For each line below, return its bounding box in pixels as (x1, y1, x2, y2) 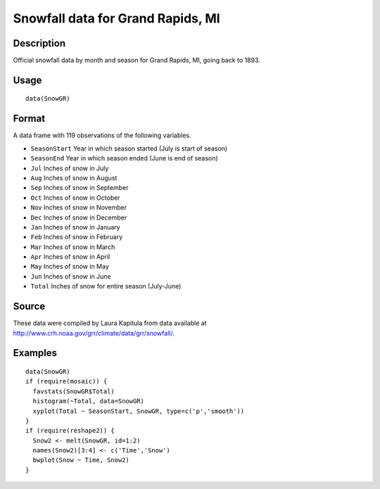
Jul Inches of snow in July (30, 164, 109, 172)
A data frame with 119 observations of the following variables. (13, 131, 191, 140)
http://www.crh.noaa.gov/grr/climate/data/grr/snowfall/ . (13, 329, 175, 337)
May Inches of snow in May (30, 262, 109, 271)
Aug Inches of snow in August (30, 173, 118, 182)
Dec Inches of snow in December (30, 213, 127, 222)
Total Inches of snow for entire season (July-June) (30, 282, 182, 291)
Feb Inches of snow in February (30, 233, 123, 241)
